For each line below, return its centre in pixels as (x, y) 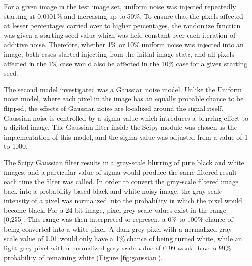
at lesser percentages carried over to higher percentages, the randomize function (122, 25)
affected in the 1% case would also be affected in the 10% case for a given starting (126, 63)
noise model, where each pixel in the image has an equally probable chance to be (124, 99)
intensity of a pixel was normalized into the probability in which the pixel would (123, 200)
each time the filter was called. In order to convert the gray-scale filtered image (121, 181)
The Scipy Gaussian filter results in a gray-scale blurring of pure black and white (124, 162)
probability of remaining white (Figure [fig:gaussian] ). (83, 257)
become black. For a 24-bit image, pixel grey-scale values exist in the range (115, 210)
